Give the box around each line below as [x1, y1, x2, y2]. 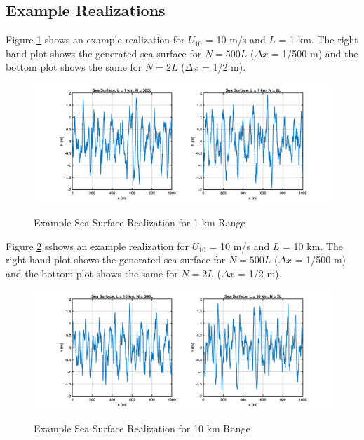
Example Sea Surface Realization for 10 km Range [34, 421, 250, 436]
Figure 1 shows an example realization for [6, 32, 185, 47]
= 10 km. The [283, 238, 343, 253]
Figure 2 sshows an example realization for [6, 238, 189, 253]
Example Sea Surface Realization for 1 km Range [34, 214, 245, 229]
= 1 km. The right [278, 32, 358, 47]
